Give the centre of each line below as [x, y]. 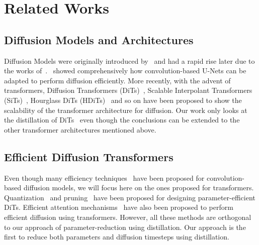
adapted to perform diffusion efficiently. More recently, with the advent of [117, 80]
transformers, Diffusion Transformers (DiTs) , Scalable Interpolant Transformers [128, 90]
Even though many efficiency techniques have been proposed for [104, 177]
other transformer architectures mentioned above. [80, 129]
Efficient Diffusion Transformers [89, 156]
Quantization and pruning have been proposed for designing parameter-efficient [130, 197]
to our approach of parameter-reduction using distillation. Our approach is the [125, 227]
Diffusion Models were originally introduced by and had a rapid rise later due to [129, 60]
